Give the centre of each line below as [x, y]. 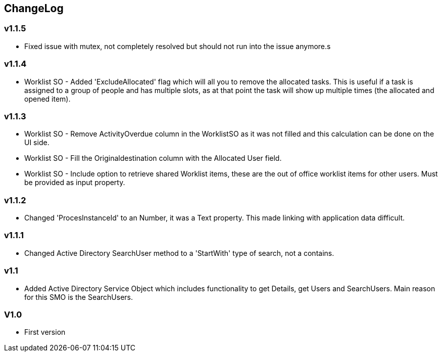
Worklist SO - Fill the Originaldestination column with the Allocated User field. [153, 158]
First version [45, 332]
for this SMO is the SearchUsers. [79, 297]
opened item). [47, 99]
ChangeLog [34, 8]
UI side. [37, 143]
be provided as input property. [75, 183]
